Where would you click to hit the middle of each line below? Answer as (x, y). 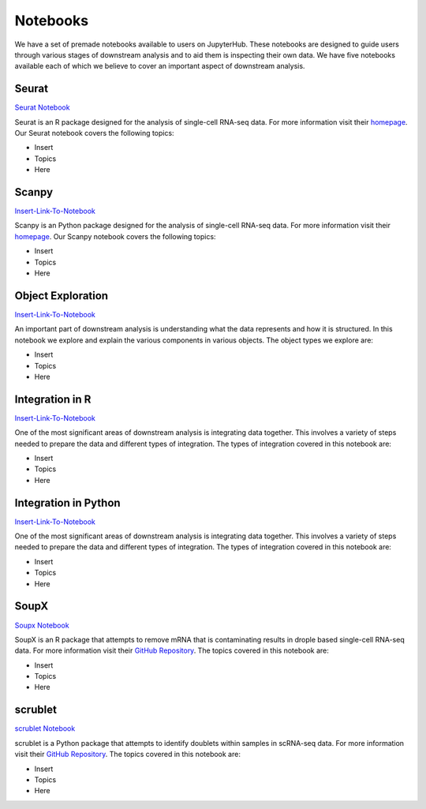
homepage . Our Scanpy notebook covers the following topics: (115, 236)
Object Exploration (62, 296)
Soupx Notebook (42, 625)
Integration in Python (68, 502)
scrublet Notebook (45, 728)
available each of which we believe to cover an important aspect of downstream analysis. (160, 66)
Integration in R (53, 399)
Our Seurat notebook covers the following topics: (94, 133)
